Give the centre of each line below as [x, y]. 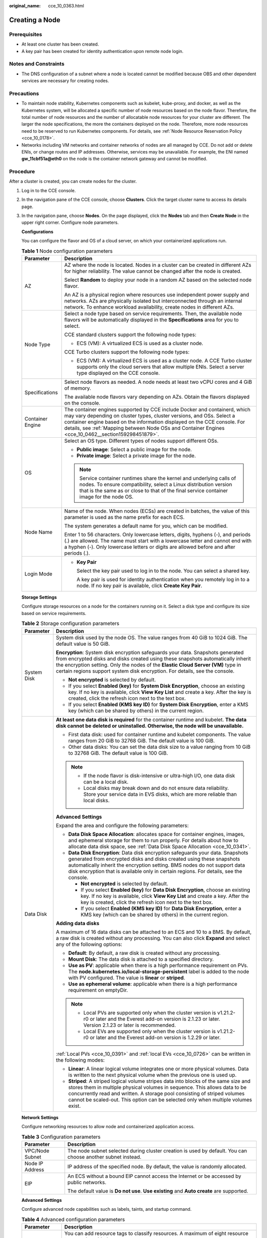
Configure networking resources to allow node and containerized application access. [108, 1126]
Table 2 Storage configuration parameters [70, 623]
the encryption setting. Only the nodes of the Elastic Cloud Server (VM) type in [149, 665]
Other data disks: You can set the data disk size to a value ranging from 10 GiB [159, 747]
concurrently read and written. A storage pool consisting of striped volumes [156, 1093]
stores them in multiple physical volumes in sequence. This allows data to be [157, 1087]
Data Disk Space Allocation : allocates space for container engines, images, [156, 834]
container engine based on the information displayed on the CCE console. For [155, 422]
